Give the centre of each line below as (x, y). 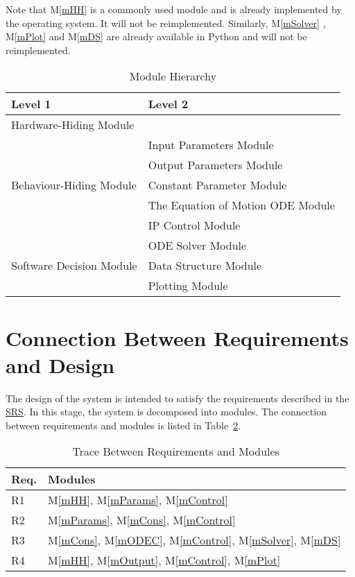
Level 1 (31, 104)
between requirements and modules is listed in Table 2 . (123, 425)
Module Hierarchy (173, 76)
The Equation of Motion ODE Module (241, 205)
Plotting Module (188, 286)
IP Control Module (194, 225)
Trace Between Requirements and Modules (176, 451)
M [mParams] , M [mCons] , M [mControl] (142, 520)
